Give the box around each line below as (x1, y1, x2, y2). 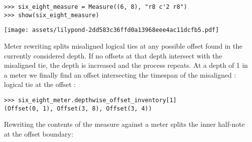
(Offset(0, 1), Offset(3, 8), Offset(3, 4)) (4, 105, 152, 112)
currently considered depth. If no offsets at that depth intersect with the (4, 50, 222, 60)
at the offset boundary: (4, 128, 73, 139)
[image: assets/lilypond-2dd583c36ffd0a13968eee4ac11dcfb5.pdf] (4, 27, 219, 34)
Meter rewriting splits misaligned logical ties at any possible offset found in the (4, 40, 243, 51)
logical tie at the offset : (4, 79, 76, 89)
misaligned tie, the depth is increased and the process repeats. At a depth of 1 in (4, 60, 248, 70)
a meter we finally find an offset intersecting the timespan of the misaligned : (4, 69, 236, 80)
